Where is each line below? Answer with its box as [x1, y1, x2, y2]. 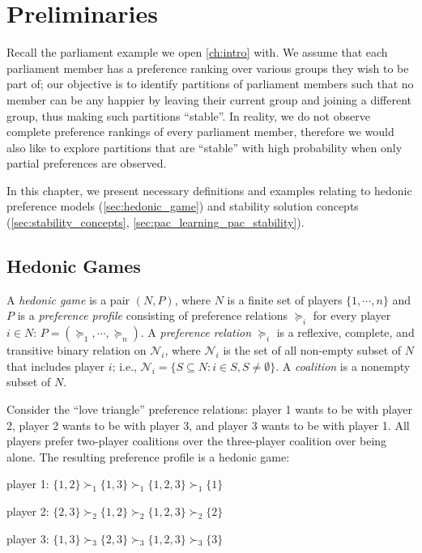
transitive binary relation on [6, 342, 147, 359]
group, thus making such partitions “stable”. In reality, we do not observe [6, 107, 370, 124]
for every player [313, 307, 391, 324]
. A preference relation [140, 324, 252, 341]
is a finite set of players [227, 291, 343, 308]
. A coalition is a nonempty [275, 357, 411, 374]
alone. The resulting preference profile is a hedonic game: [6, 448, 290, 465]
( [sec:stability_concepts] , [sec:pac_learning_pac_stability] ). [6, 214, 305, 231]
